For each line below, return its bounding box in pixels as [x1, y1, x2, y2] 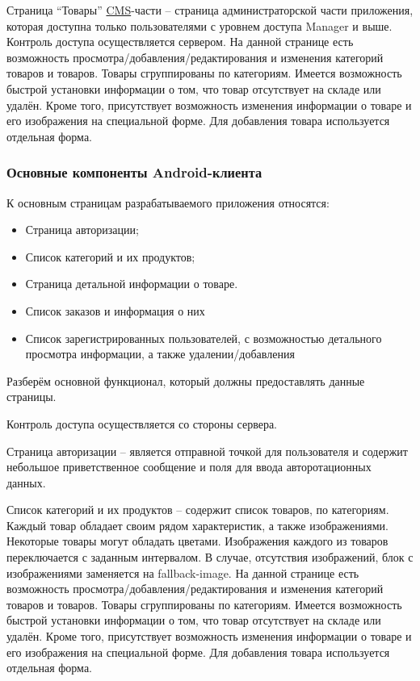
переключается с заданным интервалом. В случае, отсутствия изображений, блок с [6, 549, 414, 566]
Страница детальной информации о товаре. [25, 275, 238, 292]
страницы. [6, 388, 57, 405]
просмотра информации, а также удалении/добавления [25, 345, 295, 362]
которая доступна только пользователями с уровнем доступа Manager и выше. [6, 17, 393, 34]
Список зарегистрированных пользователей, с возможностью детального [25, 329, 382, 346]
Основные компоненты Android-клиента [6, 162, 262, 182]
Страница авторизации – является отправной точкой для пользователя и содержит [6, 442, 408, 459]
